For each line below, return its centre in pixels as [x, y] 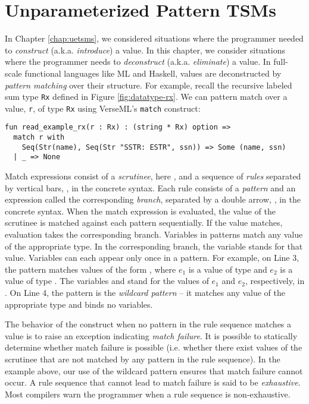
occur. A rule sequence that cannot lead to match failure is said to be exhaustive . [153, 382]
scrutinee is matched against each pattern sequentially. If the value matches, [144, 222]
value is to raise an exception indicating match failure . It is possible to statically [151, 335]
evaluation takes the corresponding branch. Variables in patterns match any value [154, 234]
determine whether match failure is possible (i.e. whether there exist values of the [154, 347]
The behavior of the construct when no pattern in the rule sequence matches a [148, 324]
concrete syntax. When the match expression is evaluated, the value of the [140, 211]
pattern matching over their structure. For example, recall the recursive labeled [149, 85]
